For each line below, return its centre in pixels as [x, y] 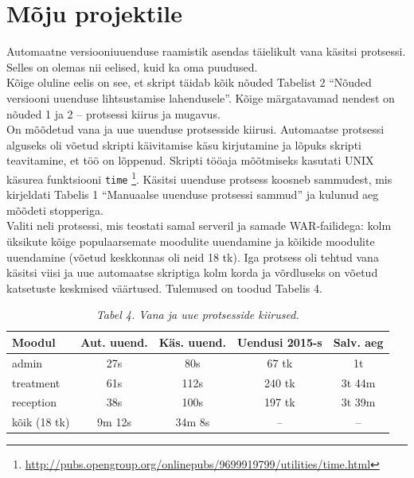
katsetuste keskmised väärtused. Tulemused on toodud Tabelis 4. [164, 288]
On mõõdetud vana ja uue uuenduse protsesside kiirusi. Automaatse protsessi [195, 129]
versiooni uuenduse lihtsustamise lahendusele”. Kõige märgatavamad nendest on [201, 97]
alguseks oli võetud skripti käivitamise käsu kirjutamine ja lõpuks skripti [184, 144]
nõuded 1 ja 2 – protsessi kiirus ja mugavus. [113, 113]
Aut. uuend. [114, 342]
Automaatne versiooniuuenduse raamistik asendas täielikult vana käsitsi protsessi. [206, 51]
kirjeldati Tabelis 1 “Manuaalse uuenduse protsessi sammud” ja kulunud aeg [193, 194]
